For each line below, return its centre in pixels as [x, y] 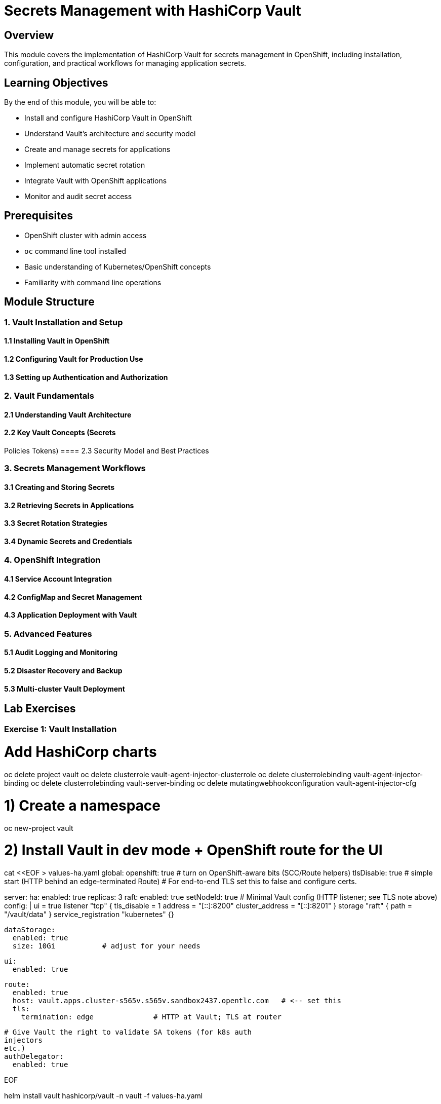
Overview [29, 35]
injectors [23, 1040]
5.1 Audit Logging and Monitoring [61, 653]
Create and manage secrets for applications [97, 149]
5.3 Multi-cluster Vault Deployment [65, 689]
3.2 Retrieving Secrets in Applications [69, 505]
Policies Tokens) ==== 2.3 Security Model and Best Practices [107, 450]
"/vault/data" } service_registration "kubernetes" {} [89, 915]
